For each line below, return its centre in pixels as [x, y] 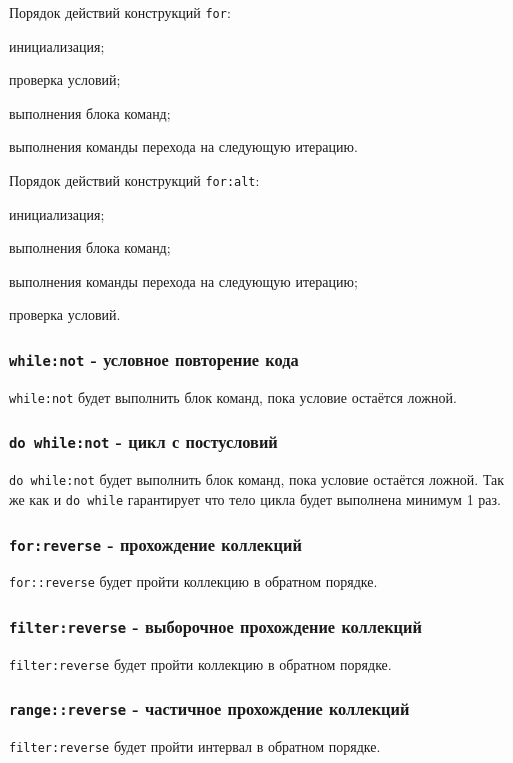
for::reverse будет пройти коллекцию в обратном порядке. [193, 581]
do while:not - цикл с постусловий [143, 441]
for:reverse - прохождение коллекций [155, 543]
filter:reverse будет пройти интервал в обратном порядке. [195, 746]
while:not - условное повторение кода [154, 358]
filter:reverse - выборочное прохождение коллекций [215, 625]
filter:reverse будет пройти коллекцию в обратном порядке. [200, 663]
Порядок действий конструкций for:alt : [134, 180]
